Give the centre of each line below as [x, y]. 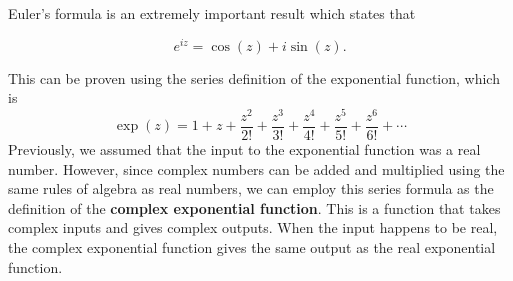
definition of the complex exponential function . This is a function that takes [254, 207]
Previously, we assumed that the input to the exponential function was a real [244, 149]
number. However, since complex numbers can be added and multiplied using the [256, 168]
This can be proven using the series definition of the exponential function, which [254, 77]
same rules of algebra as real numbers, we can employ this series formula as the [251, 188]
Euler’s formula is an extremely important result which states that [212, 13]
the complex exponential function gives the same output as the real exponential [252, 246]
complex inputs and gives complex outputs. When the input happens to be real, [253, 227]
